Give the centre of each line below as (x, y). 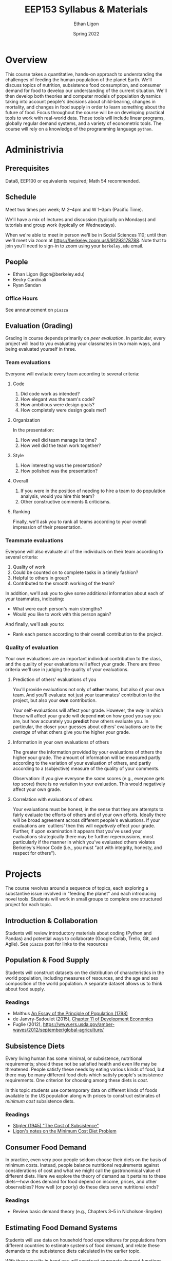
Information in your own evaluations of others (61, 742)
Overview (26, 60)
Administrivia (35, 149)
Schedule (21, 197)
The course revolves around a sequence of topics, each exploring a (77, 888)
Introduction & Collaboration (52, 921)
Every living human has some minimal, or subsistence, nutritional (74, 1058)
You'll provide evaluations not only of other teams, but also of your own (89, 690)
